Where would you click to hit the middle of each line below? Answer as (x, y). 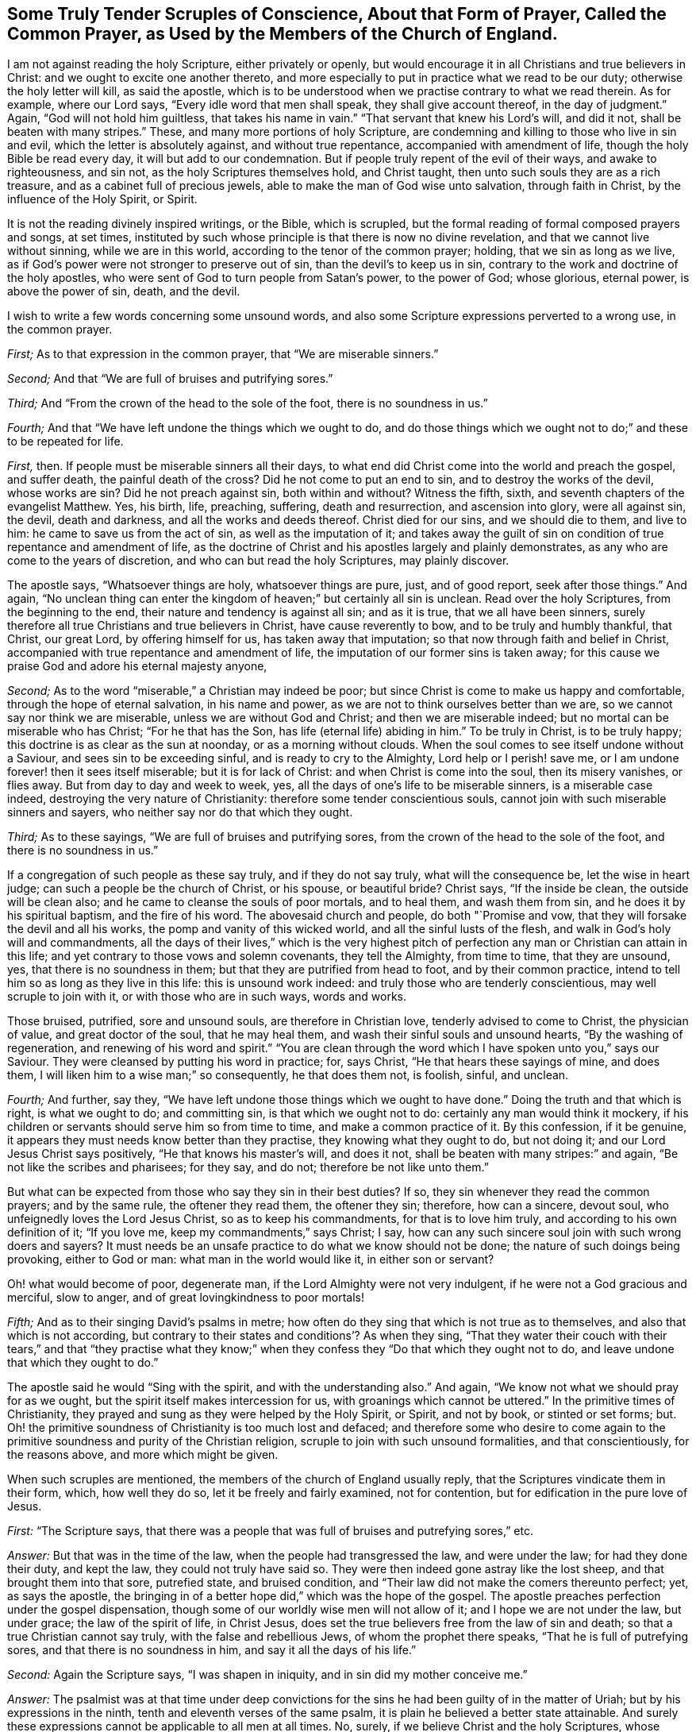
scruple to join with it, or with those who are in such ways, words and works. (207, 997)
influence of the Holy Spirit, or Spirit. (102, 199)
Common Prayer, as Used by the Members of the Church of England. (283, 34)
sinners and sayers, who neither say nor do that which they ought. (180, 812)
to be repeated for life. (65, 442)
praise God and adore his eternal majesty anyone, (137, 666)
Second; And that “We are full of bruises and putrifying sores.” (170, 379)
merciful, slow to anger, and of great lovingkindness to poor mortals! (186, 1298)
